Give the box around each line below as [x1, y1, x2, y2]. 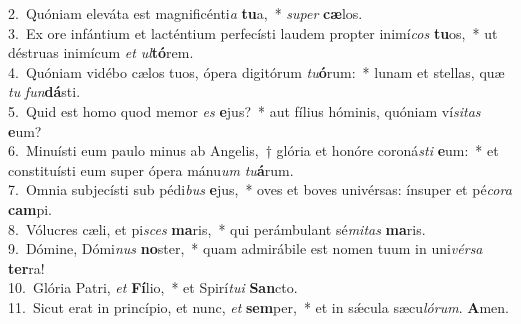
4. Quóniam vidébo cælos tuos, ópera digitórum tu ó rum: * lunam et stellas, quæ [8, 61, 505, 82]
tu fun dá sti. [8, 81, 81, 102]
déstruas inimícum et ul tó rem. [8, 42, 194, 63]
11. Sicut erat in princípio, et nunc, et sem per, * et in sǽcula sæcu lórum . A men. [8, 296, 509, 317]
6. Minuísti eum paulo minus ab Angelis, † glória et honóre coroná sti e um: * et [8, 140, 499, 161]
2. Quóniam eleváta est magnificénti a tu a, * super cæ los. [8, 3, 363, 23]
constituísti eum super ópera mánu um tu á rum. [8, 159, 294, 180]
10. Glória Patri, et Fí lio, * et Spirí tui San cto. [8, 277, 298, 298]
